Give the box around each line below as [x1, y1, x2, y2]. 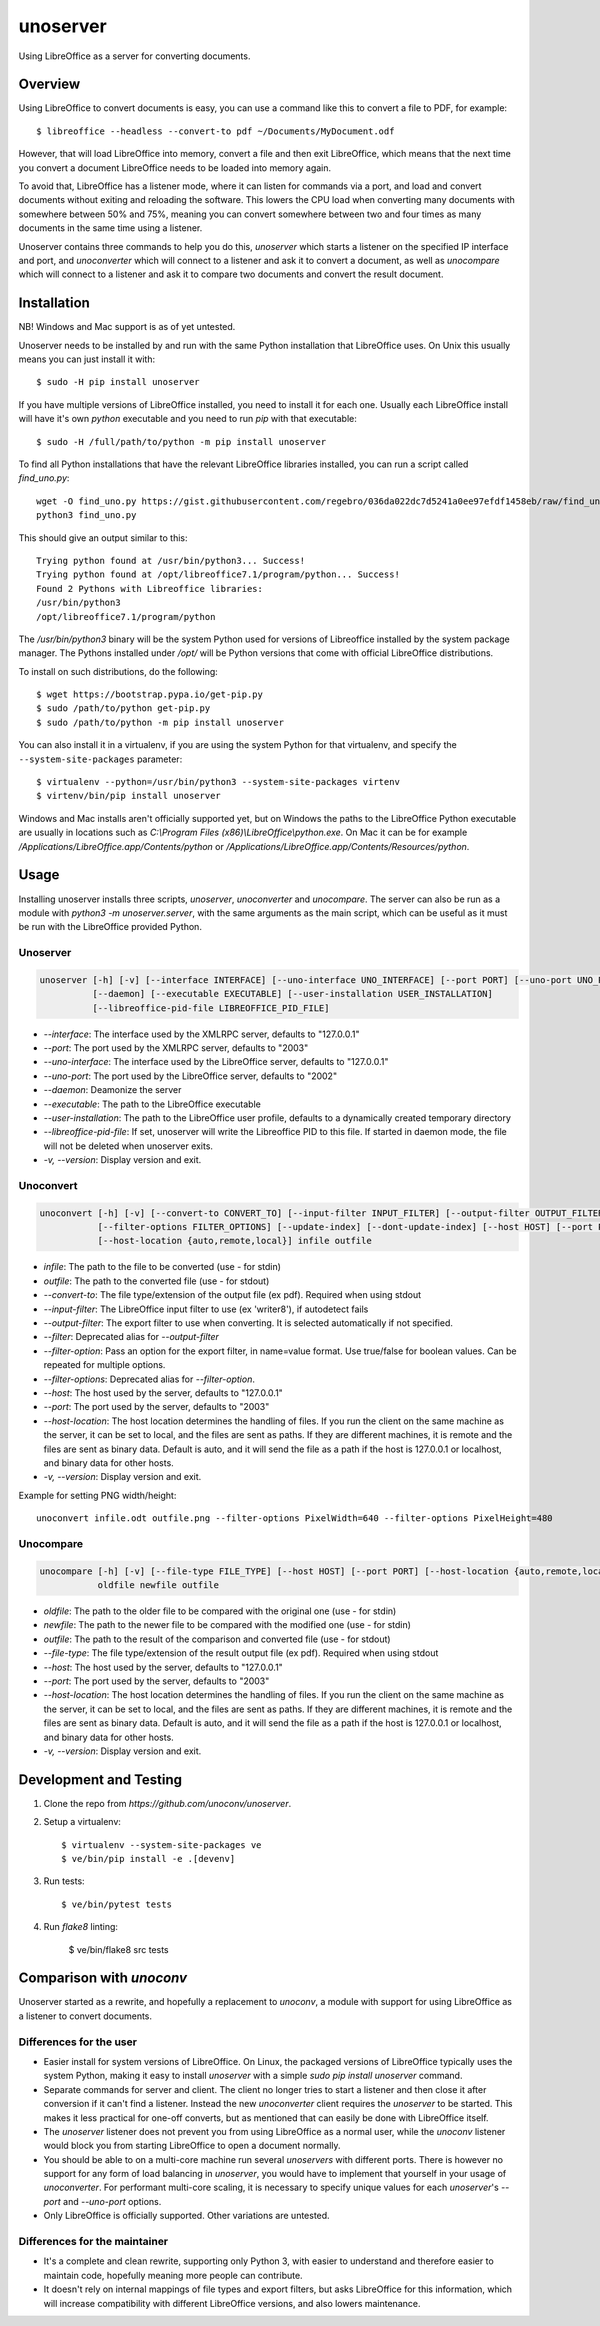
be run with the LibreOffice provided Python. [18, 921, 202, 933]
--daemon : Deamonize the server [43, 1084, 182, 1096]
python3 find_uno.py [36, 510, 137, 521]
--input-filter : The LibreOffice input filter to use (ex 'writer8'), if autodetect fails [43, 1303, 369, 1315]
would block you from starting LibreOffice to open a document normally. [43, 2140, 341, 2152]
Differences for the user [18, 2035, 137, 2049]
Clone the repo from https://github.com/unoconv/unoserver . [43, 1797, 292, 1809]
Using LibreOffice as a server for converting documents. [18, 50, 251, 62]
